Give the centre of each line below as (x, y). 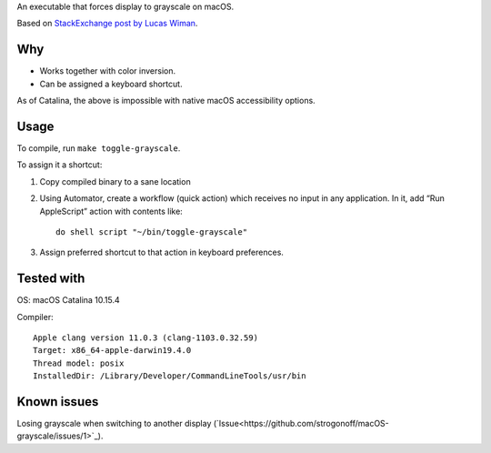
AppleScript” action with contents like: (111, 211)
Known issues (58, 402)
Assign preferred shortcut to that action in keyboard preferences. (161, 252)
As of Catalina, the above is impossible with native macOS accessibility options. (166, 101)
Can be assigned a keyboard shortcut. (111, 84)
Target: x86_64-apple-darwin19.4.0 (112, 351)
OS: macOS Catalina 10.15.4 (68, 300)
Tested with (51, 279)
